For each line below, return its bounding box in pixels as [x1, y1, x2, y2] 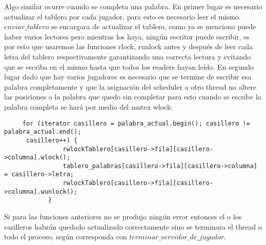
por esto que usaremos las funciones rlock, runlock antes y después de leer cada [4, 41, 253, 52]
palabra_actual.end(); [4, 128, 81, 136]
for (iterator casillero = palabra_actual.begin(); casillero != [22, 119, 250, 127]
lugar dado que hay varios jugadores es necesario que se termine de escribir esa [4, 71, 252, 82]
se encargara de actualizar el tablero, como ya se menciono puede [51, 21, 256, 32]
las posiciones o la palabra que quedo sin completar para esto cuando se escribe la [4, 91, 261, 102]
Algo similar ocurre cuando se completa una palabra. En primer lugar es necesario [4, 1, 262, 11]
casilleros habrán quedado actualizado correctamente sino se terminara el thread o [4, 221, 262, 232]
